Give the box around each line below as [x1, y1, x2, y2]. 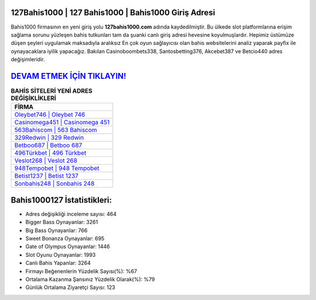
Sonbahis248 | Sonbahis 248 [14, 180, 95, 188]
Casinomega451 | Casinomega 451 [14, 118, 110, 127]
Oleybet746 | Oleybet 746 [14, 111, 85, 119]
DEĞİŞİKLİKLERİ [11, 94, 57, 102]
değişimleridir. [11, 56, 45, 63]
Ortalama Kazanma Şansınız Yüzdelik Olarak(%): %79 [25, 276, 155, 282]
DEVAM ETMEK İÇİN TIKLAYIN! [11, 71, 126, 81]
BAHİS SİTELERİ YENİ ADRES [11, 87, 93, 95]
